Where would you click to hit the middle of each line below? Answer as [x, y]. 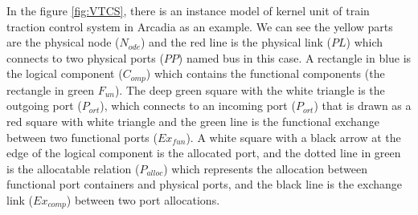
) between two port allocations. [143, 199]
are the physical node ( [63, 42]
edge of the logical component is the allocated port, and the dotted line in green [204, 153]
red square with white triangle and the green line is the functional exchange [193, 122]
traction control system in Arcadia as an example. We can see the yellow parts [200, 26]
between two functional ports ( [82, 137]
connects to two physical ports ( [85, 57]
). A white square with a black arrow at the [293, 137]
